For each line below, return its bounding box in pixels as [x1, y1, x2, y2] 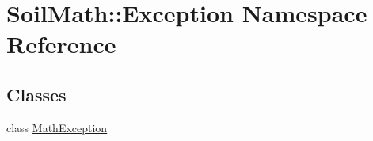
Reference [6, 28, 116, 60]
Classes [6, 82, 67, 106]
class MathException [6, 119, 108, 135]
